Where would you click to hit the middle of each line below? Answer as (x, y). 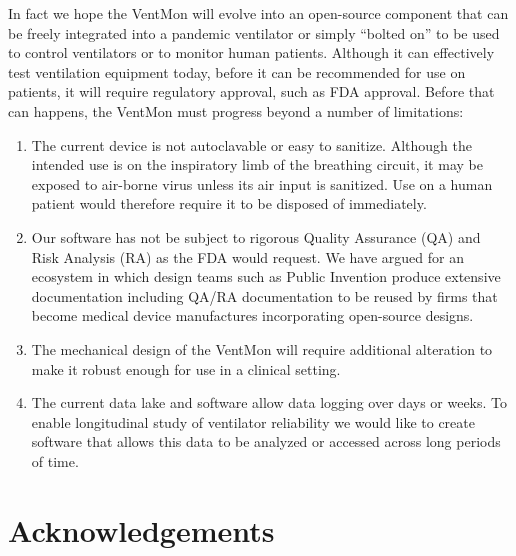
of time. (55, 460)
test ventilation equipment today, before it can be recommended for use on (237, 71)
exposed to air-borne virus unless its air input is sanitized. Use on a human (262, 183)
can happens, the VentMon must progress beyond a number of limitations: (236, 110)
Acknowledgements (141, 529)
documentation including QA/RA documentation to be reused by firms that (264, 295)
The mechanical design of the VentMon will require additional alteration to (262, 348)
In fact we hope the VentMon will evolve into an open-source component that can (258, 13)
